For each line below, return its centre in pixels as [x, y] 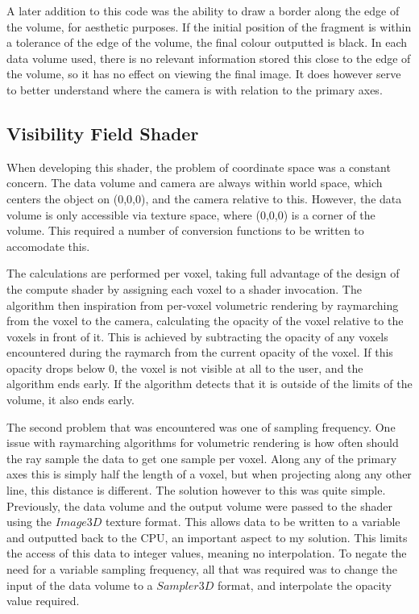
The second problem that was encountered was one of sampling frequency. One [201, 426]
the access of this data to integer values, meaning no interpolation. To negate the [207, 553]
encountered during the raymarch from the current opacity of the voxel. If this [200, 352]
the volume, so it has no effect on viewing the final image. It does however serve [204, 74]
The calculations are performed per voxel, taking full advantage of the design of [203, 273]
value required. [43, 601]
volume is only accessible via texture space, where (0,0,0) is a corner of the [191, 214]
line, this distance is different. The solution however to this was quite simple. [196, 490]
